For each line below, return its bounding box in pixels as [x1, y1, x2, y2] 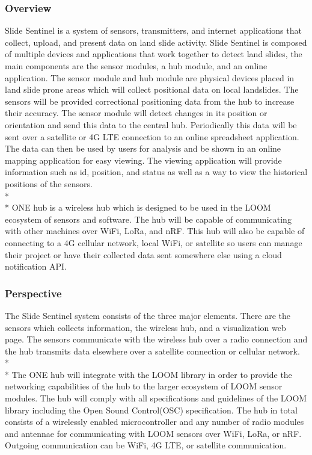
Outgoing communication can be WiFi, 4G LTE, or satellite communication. [5, 439, 287, 451]
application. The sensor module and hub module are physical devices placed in [5, 71, 295, 84]
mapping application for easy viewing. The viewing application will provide [5, 153, 282, 166]
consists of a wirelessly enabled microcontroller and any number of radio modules [5, 415, 304, 428]
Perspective [5, 285, 62, 300]
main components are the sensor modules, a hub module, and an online [5, 60, 268, 72]
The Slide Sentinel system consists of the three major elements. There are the [5, 309, 290, 321]
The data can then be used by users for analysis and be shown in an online [5, 142, 281, 155]
